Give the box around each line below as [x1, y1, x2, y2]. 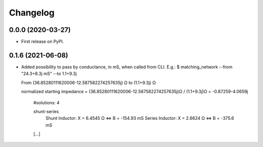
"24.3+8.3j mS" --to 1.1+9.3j [21, 71, 77, 77]
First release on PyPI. [21, 39, 64, 45]
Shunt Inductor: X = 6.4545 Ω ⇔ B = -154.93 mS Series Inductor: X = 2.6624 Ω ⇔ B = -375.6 [45, 115, 234, 121]
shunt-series [33, 108, 59, 114]
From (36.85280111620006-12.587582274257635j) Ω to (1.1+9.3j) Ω [21, 80, 156, 85]
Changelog [9, 7, 55, 18]
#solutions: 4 [33, 99, 60, 105]
